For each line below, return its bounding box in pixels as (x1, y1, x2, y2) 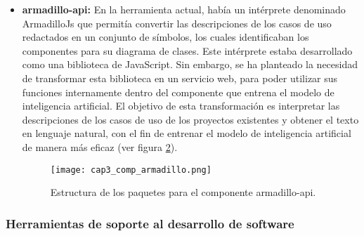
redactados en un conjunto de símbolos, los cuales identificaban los (22, 29, 309, 44)
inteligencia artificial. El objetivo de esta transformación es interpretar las (22, 98, 340, 113)
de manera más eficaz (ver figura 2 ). (22, 139, 178, 154)
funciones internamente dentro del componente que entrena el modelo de (22, 84, 334, 99)
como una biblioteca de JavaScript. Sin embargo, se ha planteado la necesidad (22, 57, 358, 72)
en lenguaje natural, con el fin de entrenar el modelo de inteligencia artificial (22, 126, 351, 140)
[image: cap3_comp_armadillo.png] (50, 164, 212, 175)
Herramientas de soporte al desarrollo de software (6, 214, 294, 232)
